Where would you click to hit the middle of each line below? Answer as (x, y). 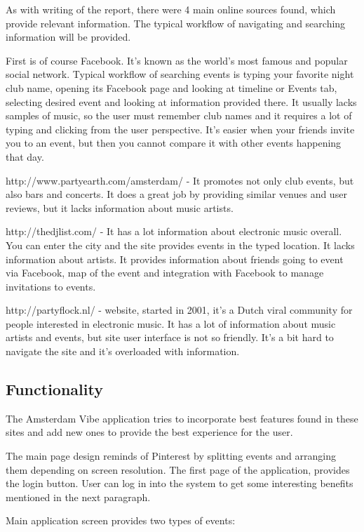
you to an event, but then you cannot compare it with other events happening (174, 143)
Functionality (54, 389)
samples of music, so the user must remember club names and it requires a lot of (179, 115)
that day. (25, 156)
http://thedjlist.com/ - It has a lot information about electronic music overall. (174, 231)
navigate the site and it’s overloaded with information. (123, 351)
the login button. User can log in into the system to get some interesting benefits (180, 483)
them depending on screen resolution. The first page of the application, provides (178, 469)
